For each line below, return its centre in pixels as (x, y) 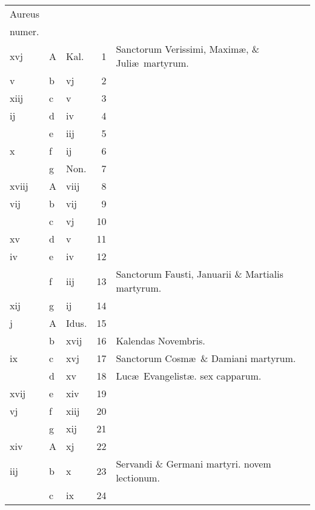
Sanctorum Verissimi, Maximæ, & (188, 49)
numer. (25, 31)
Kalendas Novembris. (161, 341)
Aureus (25, 14)
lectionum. (138, 478)
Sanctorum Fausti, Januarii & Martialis (200, 274)
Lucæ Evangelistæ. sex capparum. (189, 376)
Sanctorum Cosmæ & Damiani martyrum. (206, 358)
